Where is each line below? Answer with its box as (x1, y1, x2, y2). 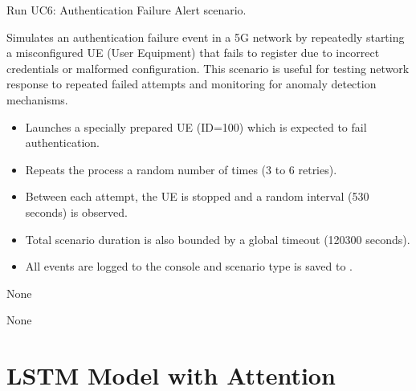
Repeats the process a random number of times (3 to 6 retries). (25, 161, 337, 177)
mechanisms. (6, 91, 68, 108)
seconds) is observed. (25, 203, 128, 220)
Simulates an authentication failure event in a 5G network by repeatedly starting (6, 28, 405, 45)
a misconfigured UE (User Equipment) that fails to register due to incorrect (6, 44, 380, 61)
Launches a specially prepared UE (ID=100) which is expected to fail (25, 118, 367, 135)
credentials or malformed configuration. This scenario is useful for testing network (6, 59, 410, 76)
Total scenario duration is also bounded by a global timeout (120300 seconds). (25, 230, 410, 247)
